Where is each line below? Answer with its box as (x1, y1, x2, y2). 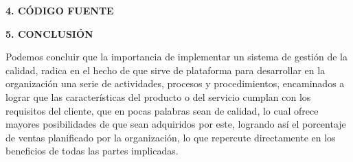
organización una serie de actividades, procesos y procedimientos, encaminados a (5, 76, 345, 91)
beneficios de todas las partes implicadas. (5, 143, 179, 158)
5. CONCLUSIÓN (5, 26, 93, 40)
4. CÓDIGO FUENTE (5, 3, 114, 17)
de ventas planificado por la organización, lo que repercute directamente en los (5, 130, 336, 144)
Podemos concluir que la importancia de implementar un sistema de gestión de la (5, 49, 348, 64)
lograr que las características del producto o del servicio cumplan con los (5, 89, 311, 104)
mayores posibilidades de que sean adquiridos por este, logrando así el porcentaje (5, 117, 346, 131)
